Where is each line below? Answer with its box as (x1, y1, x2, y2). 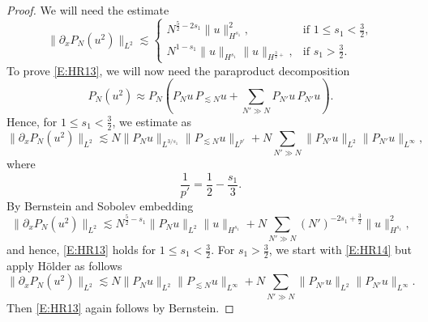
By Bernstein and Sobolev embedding (6, 197, 194, 214)
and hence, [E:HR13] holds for (6, 241, 156, 258)
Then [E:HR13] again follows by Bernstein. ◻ (6, 299, 234, 316)
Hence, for (6, 112, 58, 129)
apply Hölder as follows (6, 256, 122, 273)
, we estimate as (112, 112, 192, 129)
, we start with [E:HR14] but (268, 241, 413, 258)
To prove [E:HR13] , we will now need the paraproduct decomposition (6, 61, 350, 78)
